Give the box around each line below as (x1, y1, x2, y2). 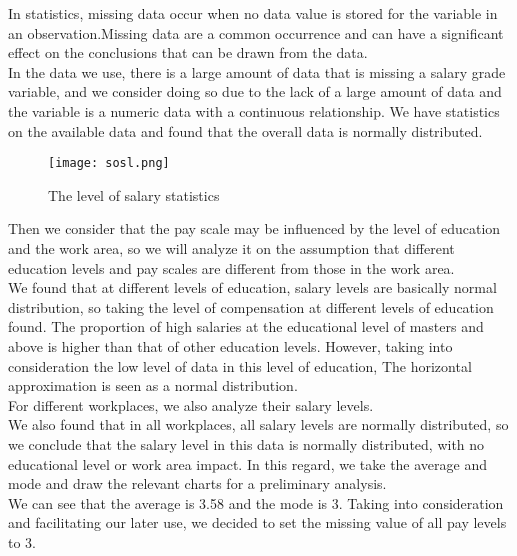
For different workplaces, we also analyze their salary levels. (8, 394, 374, 415)
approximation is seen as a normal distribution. (8, 375, 298, 396)
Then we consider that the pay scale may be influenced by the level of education (8, 218, 501, 239)
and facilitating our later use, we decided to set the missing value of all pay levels (8, 512, 507, 533)
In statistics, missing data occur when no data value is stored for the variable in (8, 3, 498, 23)
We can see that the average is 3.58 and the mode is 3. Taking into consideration (8, 492, 504, 513)
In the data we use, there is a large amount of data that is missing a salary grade (8, 61, 506, 82)
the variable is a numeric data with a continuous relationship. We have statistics (8, 100, 500, 121)
